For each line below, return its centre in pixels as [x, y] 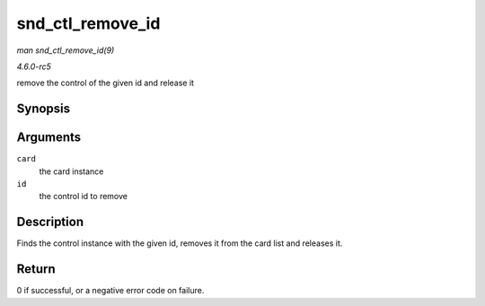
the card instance [71, 171]
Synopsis [44, 109]
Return [36, 269]
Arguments [49, 138]
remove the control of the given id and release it [106, 83]
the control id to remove [83, 197]
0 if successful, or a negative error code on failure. [110, 291]
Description [50, 222]
